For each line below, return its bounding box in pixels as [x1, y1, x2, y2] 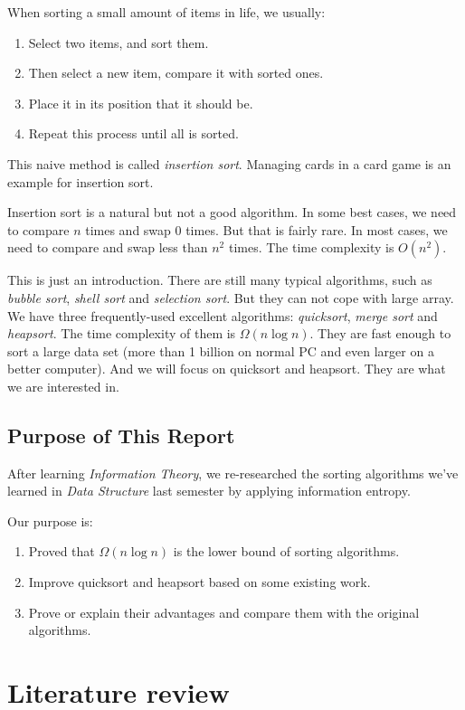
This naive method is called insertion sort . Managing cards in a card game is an [7, 154, 451, 173]
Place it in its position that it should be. [28, 93, 253, 112]
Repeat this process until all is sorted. [28, 124, 239, 143]
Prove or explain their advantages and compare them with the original [28, 602, 420, 621]
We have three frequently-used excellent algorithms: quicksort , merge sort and [7, 306, 438, 325]
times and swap [85, 220, 171, 239]
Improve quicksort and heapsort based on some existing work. [28, 573, 371, 592]
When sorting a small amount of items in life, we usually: [7, 3, 326, 21]
